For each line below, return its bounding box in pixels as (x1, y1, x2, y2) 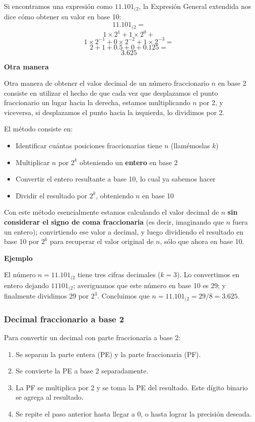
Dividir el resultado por (15, 190, 87, 200)
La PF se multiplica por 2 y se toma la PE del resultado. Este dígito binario (15, 382, 248, 392)
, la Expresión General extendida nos (138, 1, 251, 11)
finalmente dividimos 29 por (4, 291, 89, 301)
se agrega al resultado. (15, 392, 84, 402)
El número (4, 269, 36, 280)
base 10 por (4, 236, 39, 246)
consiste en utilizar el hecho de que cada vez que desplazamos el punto (4, 87, 218, 98)
